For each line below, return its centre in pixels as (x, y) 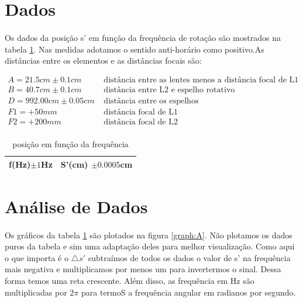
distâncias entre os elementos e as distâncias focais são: (103, 60)
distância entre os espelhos (151, 101)
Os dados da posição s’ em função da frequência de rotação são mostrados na (143, 37)
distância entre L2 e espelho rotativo (169, 90)
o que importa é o (37, 257)
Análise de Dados (76, 206)
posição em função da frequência (70, 143)
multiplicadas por (36, 292)
